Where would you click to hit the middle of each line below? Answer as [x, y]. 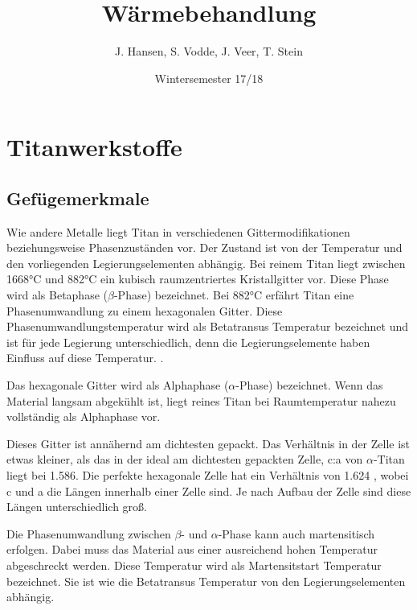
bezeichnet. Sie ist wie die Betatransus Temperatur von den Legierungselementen [206, 581]
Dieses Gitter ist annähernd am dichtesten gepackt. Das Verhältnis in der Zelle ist [208, 443]
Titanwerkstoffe [94, 147]
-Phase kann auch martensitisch [296, 533]
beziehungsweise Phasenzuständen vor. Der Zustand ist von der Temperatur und [204, 247]
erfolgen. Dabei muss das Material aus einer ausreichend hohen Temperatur [192, 549]
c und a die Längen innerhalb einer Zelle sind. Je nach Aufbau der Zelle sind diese [209, 490]
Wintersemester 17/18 [209, 78]
